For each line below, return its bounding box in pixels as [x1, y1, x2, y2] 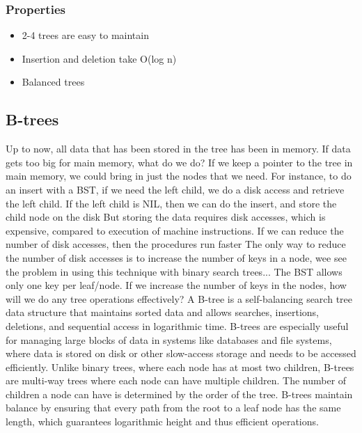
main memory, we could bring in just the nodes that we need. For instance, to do [6, 168, 352, 183]
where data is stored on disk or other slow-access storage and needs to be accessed [6, 346, 356, 361]
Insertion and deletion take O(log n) [22, 51, 177, 65]
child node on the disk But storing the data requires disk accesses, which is [6, 210, 326, 224]
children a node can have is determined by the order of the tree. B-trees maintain [6, 386, 353, 401]
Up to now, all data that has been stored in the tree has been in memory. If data [6, 141, 351, 156]
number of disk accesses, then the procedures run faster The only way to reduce [6, 237, 346, 251]
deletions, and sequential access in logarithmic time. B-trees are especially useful [6, 318, 349, 333]
